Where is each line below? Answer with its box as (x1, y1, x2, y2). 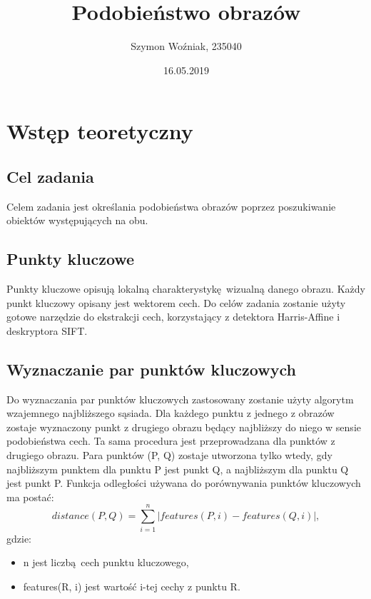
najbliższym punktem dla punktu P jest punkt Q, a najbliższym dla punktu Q (6, 461, 349, 476)
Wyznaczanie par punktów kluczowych (6, 358, 296, 380)
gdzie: (6, 530, 31, 545)
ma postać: (6, 489, 54, 504)
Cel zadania (6, 165, 94, 187)
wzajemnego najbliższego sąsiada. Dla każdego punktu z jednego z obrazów (6, 406, 335, 421)
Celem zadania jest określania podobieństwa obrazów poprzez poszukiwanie (6, 198, 336, 213)
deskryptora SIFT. (6, 323, 88, 338)
